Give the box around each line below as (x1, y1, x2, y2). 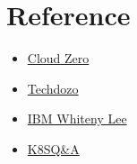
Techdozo (27, 78, 79, 97)
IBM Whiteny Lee (27, 109, 127, 128)
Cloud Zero (27, 49, 90, 68)
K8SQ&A (27, 139, 80, 158)
